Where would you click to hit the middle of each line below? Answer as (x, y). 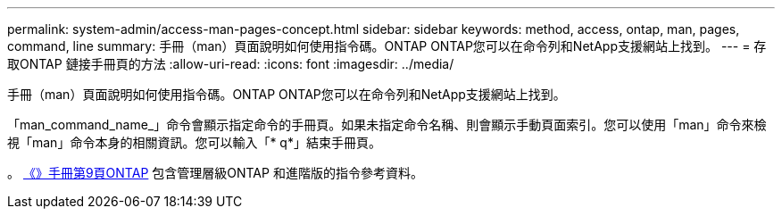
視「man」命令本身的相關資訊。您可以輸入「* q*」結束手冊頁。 (194, 142)
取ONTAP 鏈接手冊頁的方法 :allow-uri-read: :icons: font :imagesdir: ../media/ (231, 64)
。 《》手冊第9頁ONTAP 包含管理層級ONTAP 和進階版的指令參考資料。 (215, 173)
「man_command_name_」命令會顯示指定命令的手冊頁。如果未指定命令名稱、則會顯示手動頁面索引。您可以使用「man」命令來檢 (387, 125)
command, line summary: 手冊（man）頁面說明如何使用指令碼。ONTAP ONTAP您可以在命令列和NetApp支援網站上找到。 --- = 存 (387, 46)
